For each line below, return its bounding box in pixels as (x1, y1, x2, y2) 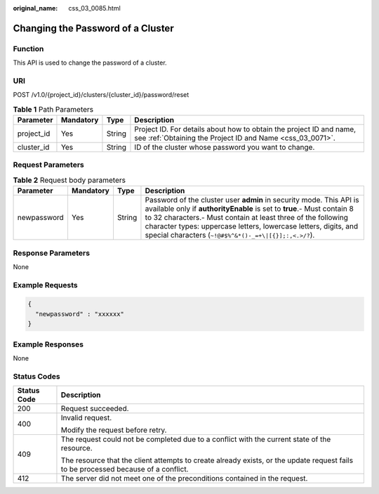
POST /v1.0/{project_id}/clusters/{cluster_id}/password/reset (13, 91, 189, 99)
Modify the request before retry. (60, 425, 167, 435)
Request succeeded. (60, 404, 129, 414)
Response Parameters (13, 248, 91, 258)
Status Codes (13, 371, 60, 381)
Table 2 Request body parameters (13, 176, 126, 185)
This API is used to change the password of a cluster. (13, 58, 168, 67)
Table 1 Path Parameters (13, 104, 94, 114)
